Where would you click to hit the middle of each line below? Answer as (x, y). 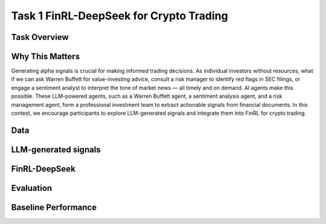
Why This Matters (46, 56)
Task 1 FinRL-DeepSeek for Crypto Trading (120, 16)
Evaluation (32, 188)
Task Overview (40, 37)
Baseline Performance (54, 207)
